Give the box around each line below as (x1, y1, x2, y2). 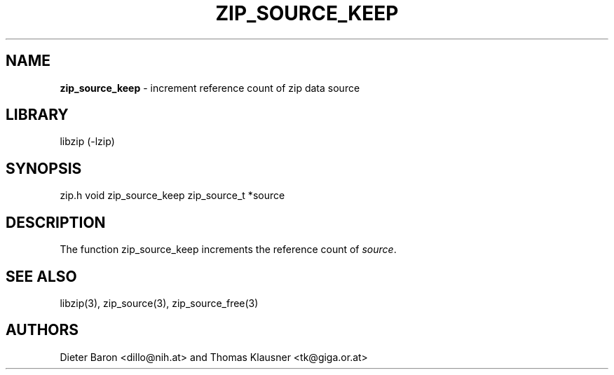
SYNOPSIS (6, 159, 82, 177)
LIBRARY (6, 106, 69, 124)
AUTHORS (6, 321, 79, 339)
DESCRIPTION (6, 213, 106, 231)
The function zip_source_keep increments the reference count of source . (60, 243, 397, 256)
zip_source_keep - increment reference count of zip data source (60, 81, 360, 94)
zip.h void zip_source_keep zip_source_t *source (60, 189, 285, 202)
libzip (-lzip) (60, 135, 115, 148)
